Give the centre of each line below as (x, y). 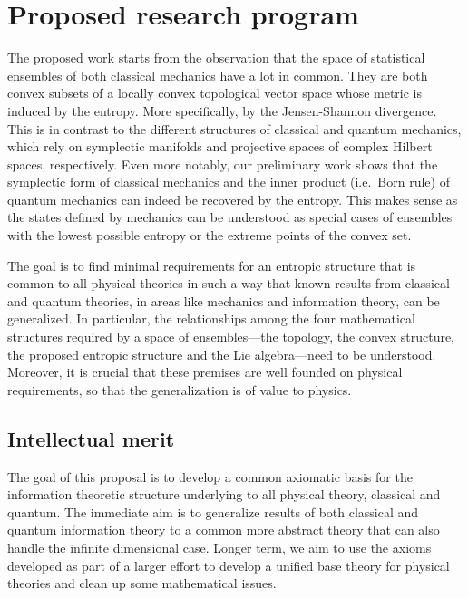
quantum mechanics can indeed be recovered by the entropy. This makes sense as (233, 199)
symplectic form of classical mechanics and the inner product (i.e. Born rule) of (229, 182)
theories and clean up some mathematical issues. (142, 583)
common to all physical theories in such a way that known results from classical (229, 283)
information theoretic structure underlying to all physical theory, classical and (224, 494)
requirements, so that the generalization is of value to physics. (180, 389)
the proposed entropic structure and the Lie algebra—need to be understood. (222, 354)
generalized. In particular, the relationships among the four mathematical (211, 318)
